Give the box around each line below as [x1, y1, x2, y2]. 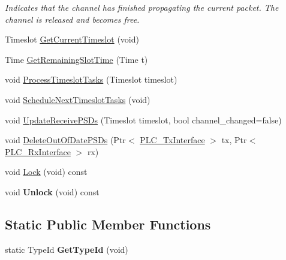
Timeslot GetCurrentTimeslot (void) [5, 33, 139, 46]
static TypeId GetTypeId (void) [5, 243, 128, 255]
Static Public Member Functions [5, 214, 211, 233]
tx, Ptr [221, 134, 247, 146]
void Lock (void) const [5, 165, 88, 178]
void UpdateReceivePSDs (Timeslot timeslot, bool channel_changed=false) [5, 113, 282, 126]
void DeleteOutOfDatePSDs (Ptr [5, 134, 126, 146]
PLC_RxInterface [5, 145, 71, 158]
